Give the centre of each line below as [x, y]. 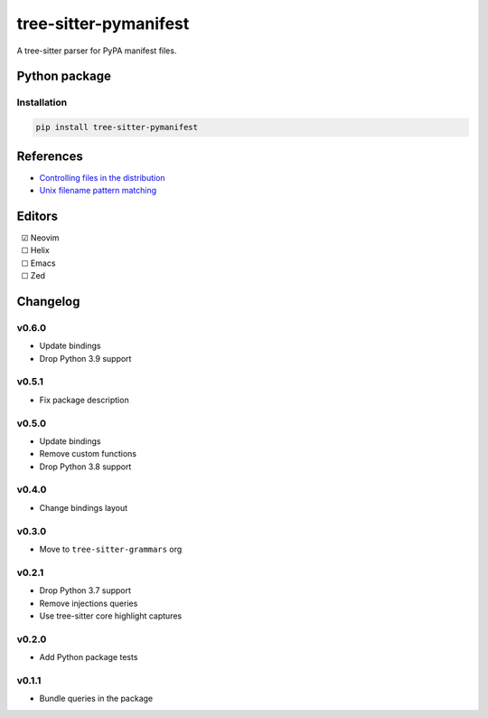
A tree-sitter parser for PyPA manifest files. [97, 51]
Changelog [48, 302]
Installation [42, 102]
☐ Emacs [38, 263]
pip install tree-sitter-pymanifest [117, 128]
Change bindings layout [84, 507]
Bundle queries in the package [96, 699]
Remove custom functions [88, 454]
